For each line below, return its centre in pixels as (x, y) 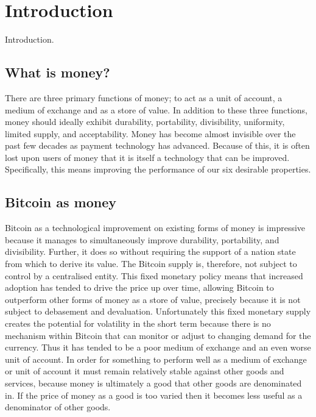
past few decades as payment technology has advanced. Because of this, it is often (157, 145)
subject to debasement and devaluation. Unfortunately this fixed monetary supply (158, 311)
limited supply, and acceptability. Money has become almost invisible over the (150, 133)
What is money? (58, 72)
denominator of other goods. (58, 407)
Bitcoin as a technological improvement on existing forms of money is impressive (155, 228)
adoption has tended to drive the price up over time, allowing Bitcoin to (139, 287)
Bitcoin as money (61, 202)
